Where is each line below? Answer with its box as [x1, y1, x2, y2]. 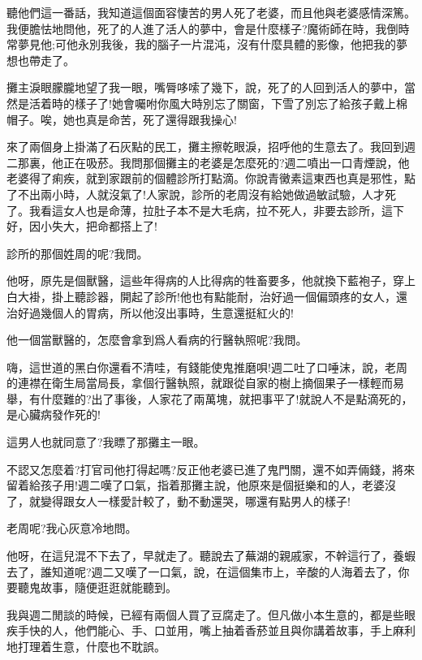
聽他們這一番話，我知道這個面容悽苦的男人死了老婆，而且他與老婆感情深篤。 [6, 4, 416, 20]
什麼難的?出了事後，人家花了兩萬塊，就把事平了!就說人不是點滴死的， [40, 390, 413, 407]
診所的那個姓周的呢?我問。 [6, 244, 149, 261]
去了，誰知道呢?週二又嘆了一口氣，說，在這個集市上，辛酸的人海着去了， [6, 563, 398, 580]
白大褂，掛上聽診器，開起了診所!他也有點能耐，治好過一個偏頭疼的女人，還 [6, 287, 407, 304]
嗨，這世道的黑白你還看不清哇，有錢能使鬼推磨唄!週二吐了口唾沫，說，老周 [6, 358, 407, 375]
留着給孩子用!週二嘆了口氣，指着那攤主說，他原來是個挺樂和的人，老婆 [6, 477, 385, 494]
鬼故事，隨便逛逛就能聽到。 [28, 579, 177, 596]
